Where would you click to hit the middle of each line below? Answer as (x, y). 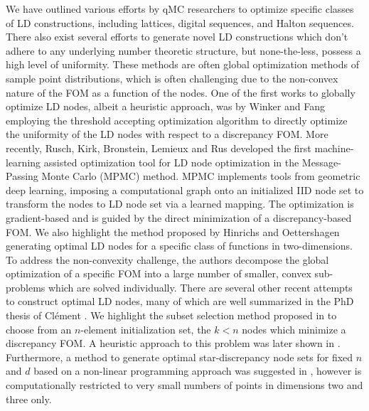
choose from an (39, 329)
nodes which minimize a (294, 329)
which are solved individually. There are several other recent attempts (200, 287)
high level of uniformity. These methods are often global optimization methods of (182, 64)
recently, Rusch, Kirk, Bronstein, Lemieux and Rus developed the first (159, 148)
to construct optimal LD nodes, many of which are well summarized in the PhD (180, 301)
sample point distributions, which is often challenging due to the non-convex (172, 78)
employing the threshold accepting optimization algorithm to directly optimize (177, 120)
